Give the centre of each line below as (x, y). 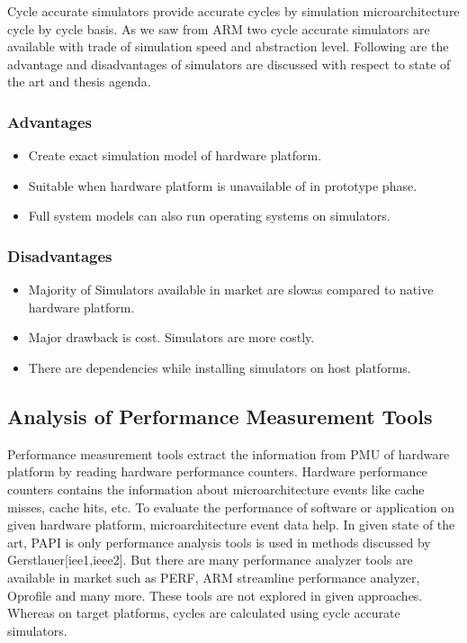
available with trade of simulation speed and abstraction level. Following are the (228, 46)
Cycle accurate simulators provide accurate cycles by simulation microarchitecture (233, 11)
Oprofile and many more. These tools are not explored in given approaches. (215, 595)
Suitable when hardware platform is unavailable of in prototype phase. (223, 185)
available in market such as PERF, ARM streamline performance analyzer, (214, 577)
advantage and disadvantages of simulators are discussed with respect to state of (229, 63)
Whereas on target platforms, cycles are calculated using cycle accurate (204, 613)
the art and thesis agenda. (79, 82)
